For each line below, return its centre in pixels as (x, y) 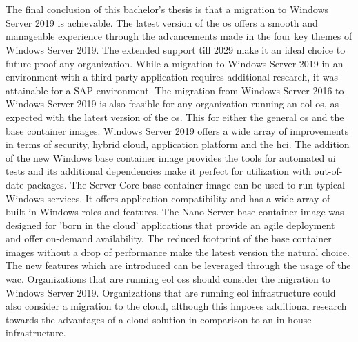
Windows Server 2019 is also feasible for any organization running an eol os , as (172, 104)
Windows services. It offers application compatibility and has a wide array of (168, 198)
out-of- (328, 171)
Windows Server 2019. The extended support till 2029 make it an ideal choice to (176, 49)
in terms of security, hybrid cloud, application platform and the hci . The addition (178, 144)
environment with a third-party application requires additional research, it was (172, 77)
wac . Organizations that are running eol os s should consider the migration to (168, 279)
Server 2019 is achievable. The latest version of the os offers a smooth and (162, 22)
